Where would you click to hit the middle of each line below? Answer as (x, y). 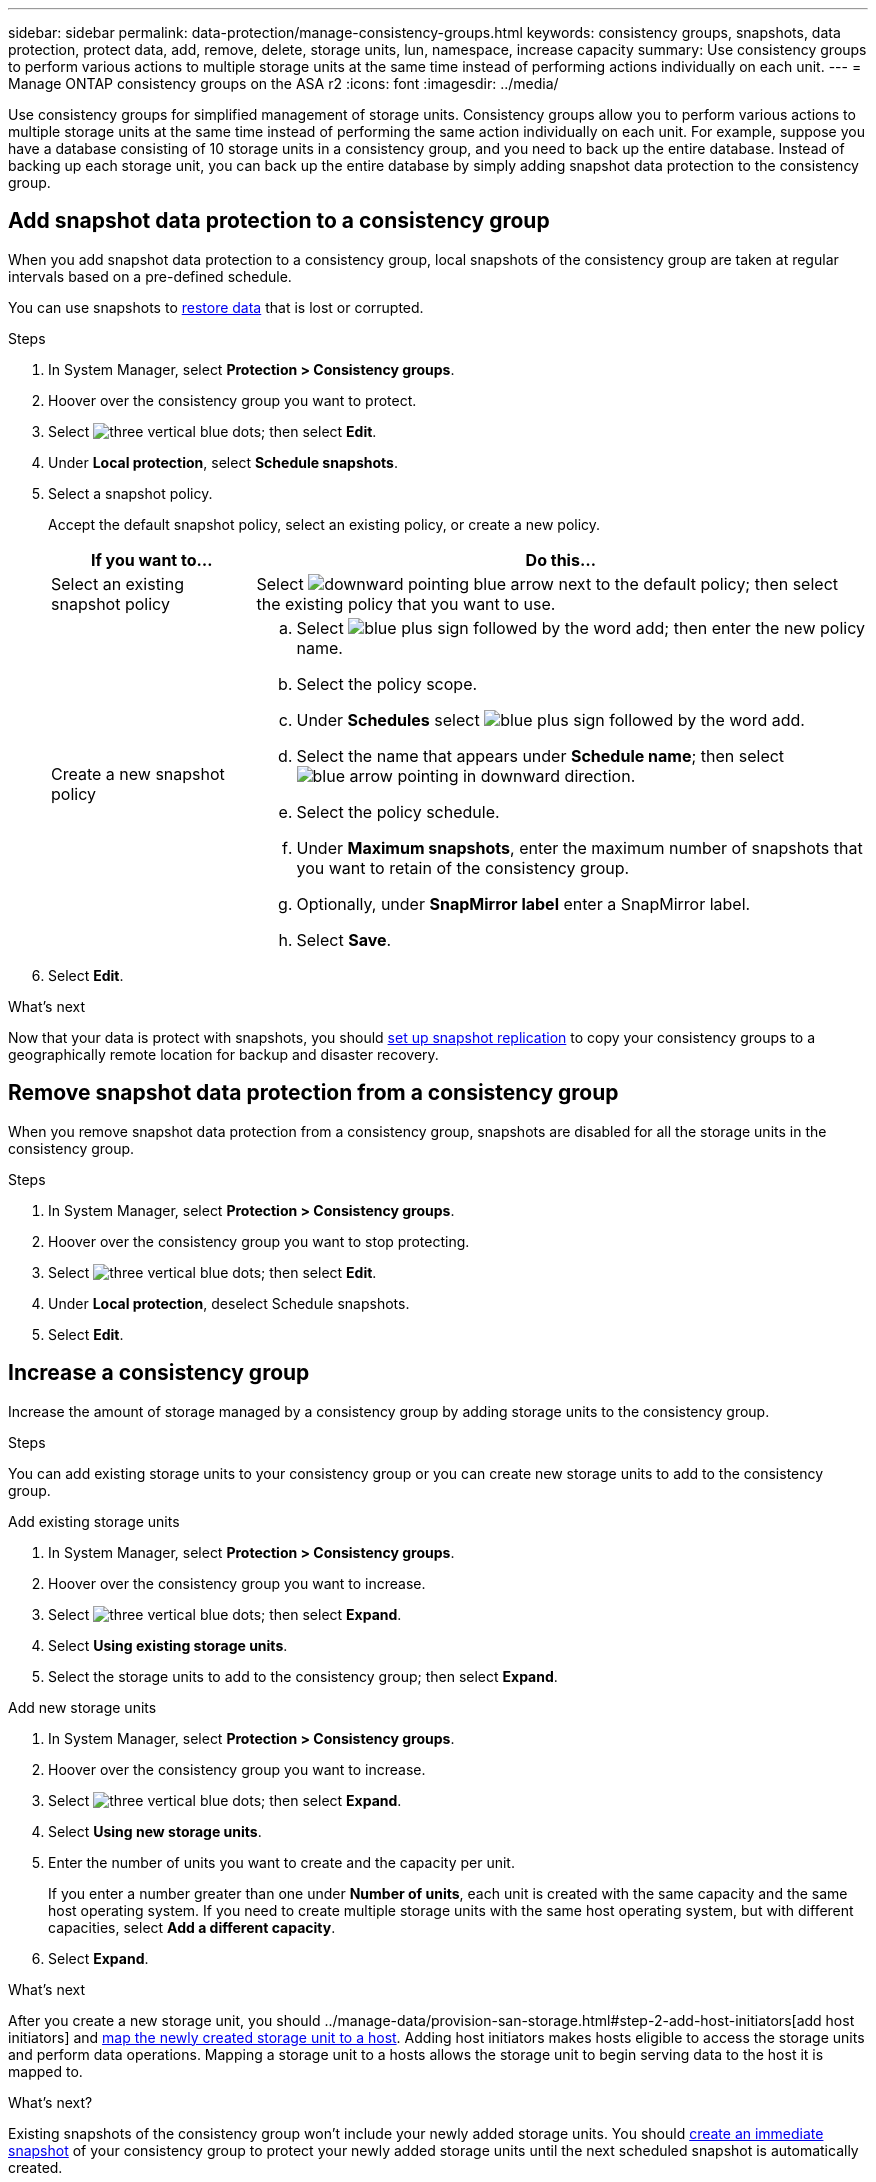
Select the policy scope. (387, 683)
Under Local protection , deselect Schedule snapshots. (229, 1303)
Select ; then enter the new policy (580, 627)
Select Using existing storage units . (168, 1645)
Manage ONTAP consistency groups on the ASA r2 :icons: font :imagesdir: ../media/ (283, 83)
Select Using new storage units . (155, 1831)
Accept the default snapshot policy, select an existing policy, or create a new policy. (324, 524)
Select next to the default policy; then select (547, 583)
